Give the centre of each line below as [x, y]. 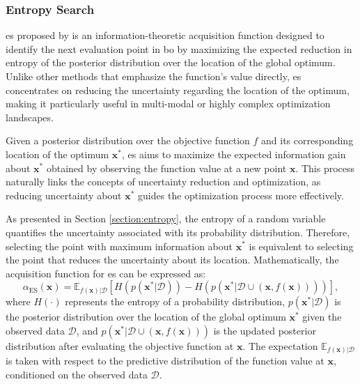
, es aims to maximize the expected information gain [234, 154]
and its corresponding [307, 140]
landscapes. [30, 117]
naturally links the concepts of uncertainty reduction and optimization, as [163, 182]
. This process [325, 168]
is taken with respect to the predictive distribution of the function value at [165, 361]
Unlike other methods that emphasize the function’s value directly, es [154, 76]
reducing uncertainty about [64, 195]
